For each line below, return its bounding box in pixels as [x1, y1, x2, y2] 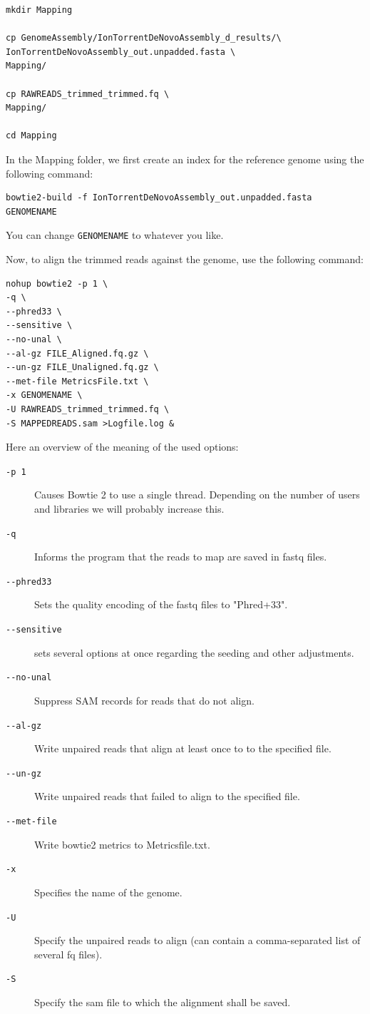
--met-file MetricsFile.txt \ [6, 376, 149, 386]
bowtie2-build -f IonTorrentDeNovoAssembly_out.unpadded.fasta [6, 193, 312, 203]
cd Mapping [6, 130, 57, 141]
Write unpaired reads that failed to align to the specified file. [34, 789, 300, 804]
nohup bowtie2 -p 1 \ [6, 278, 108, 289]
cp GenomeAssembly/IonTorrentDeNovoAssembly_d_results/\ [6, 33, 282, 43]
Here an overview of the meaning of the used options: [6, 439, 239, 454]
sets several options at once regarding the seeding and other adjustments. [34, 645, 354, 660]
